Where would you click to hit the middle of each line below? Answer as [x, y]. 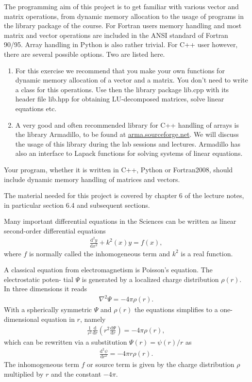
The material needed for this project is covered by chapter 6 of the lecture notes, [124, 195]
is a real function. [207, 253]
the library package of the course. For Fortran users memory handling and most [123, 25]
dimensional [22, 319]
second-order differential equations [55, 230]
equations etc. [36, 108]
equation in [58, 319]
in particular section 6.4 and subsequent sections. [77, 205]
